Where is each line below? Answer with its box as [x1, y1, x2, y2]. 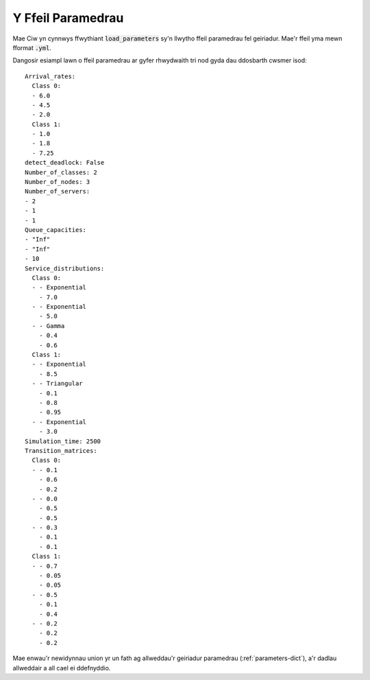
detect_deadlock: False [25, 159, 105, 167]
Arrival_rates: [25, 72, 76, 80]
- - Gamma [32, 322, 65, 329]
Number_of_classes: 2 [25, 168, 97, 176]
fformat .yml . [12, 43, 51, 51]
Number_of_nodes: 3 [25, 178, 90, 186]
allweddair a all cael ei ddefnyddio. [12, 664, 111, 672]
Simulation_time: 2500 [25, 437, 101, 445]
